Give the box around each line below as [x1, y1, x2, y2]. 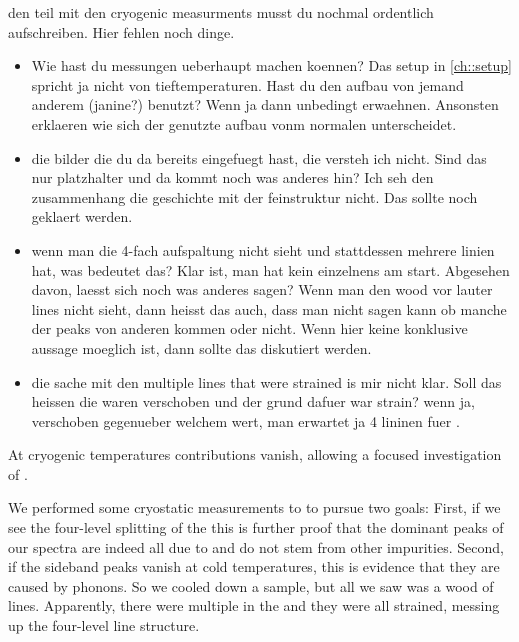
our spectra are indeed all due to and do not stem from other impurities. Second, [8, 536, 504, 557]
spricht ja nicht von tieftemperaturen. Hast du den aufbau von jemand [31, 74, 464, 95]
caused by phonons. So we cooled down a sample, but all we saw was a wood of [8, 575, 494, 596]
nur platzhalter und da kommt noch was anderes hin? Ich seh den [31, 167, 434, 188]
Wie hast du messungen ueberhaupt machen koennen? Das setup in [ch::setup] [31, 55, 512, 76]
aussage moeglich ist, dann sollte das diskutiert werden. [31, 337, 372, 358]
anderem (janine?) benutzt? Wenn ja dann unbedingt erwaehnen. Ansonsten [31, 94, 499, 115]
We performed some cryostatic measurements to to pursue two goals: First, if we [8, 497, 501, 518]
